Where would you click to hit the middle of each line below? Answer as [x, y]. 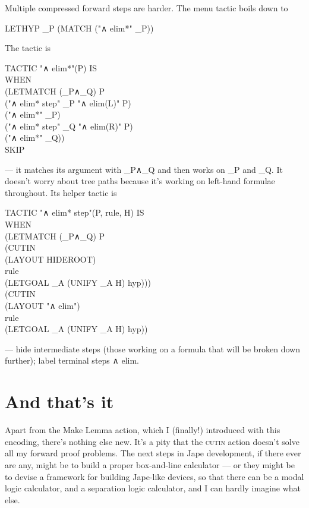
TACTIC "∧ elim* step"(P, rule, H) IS [75, 212]
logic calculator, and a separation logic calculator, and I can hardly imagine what [153, 488]
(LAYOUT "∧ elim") [42, 306]
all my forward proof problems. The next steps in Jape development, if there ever [153, 453]
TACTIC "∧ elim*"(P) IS [51, 67]
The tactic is [28, 48]
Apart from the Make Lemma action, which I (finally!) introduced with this [143, 430]
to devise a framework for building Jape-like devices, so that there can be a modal [154, 476]
